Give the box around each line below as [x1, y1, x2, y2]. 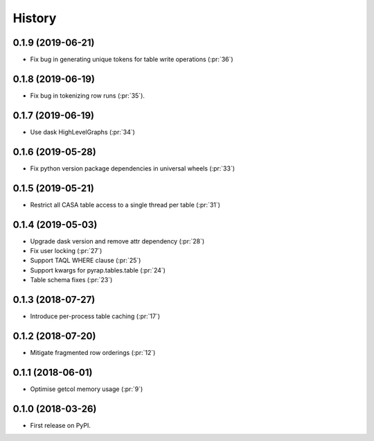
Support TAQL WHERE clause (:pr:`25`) [30, 257, 141, 265]
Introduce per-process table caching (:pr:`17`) [30, 312, 161, 320]
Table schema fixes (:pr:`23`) [30, 276, 113, 284]
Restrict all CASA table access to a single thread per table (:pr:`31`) [30, 200, 221, 209]
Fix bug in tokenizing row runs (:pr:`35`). [30, 91, 145, 100]
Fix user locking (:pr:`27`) [30, 246, 103, 254]
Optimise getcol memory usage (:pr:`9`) [30, 385, 143, 393]
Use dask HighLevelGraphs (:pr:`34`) [30, 128, 135, 136]
